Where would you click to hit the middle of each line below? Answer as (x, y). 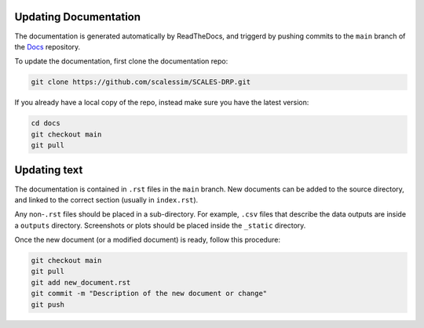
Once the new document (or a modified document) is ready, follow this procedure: (147, 240)
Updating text (49, 170)
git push (48, 304)
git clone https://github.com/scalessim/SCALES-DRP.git (141, 82)
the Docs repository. (48, 46)
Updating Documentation (78, 17)
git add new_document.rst (81, 282)
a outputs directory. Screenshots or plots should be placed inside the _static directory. (160, 225)
